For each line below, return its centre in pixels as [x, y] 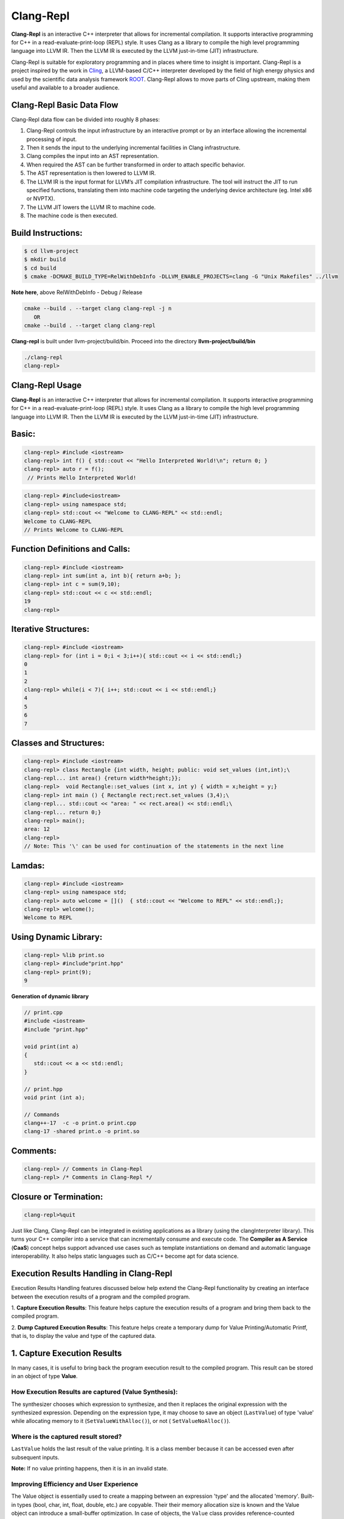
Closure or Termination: [57, 1197]
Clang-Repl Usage [46, 385]
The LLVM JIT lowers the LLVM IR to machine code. [91, 207]
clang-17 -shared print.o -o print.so [82, 1131]
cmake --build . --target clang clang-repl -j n [98, 309]
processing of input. [52, 139]
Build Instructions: [47, 233]
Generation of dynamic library [50, 996]
